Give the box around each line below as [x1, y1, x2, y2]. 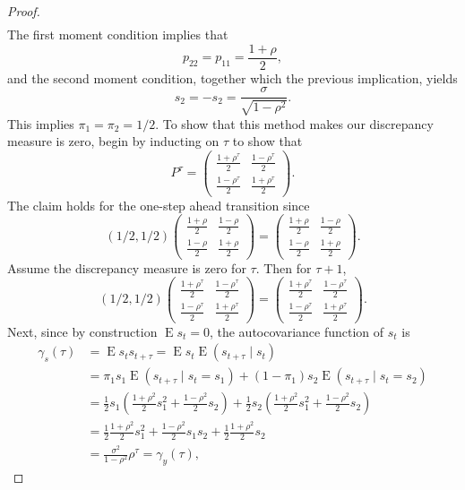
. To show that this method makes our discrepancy [155, 114, 434, 133]
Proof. [7, 2, 40, 20]
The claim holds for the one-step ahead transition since [7, 195, 310, 214]
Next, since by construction [7, 322, 158, 340]
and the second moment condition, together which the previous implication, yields [7, 68, 458, 87]
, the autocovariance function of [209, 322, 384, 340]
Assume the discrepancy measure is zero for [7, 258, 246, 277]
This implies [7, 114, 74, 133]
